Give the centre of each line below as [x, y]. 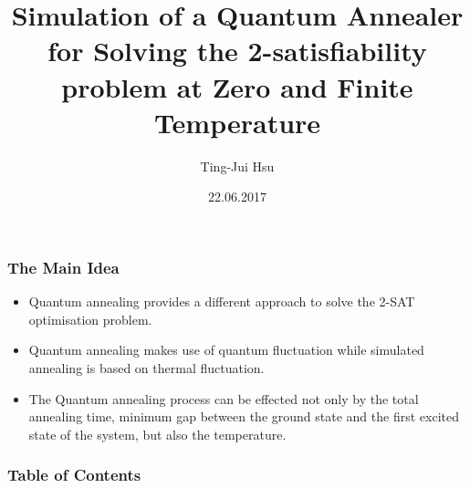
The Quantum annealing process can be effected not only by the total [224, 398]
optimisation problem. [90, 319]
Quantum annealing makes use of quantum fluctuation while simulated [226, 350]
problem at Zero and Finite [237, 86]
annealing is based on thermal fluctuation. [146, 367]
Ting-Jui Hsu [237, 166]
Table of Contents [74, 475]
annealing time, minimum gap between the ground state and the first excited [244, 416]
